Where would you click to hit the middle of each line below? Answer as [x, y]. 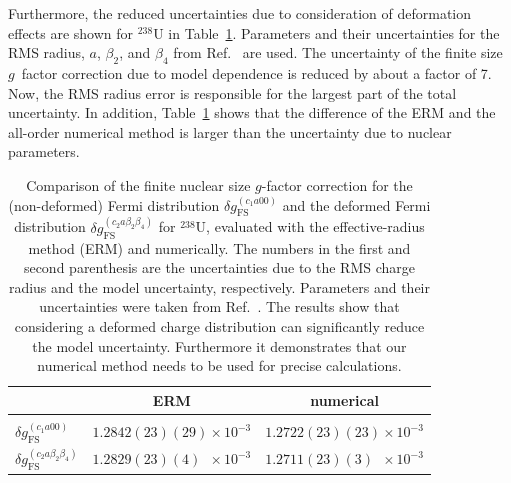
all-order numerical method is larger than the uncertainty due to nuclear [230, 131]
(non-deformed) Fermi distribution [114, 204]
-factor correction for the [337, 184]
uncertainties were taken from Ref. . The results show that [219, 306]
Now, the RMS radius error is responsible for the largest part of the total [232, 92]
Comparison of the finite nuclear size [138, 184]
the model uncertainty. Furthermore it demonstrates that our [219, 345]
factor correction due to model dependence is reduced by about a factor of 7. [256, 72]
